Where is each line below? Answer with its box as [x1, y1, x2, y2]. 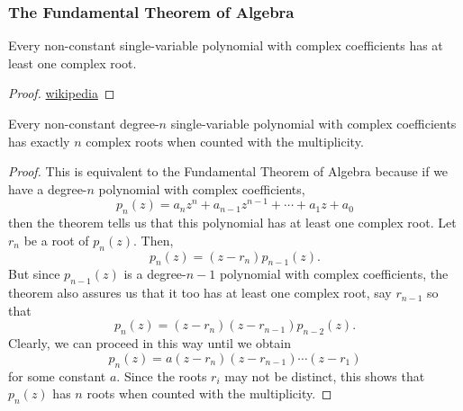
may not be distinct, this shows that [224, 366, 425, 385]
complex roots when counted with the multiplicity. [86, 131, 364, 150]
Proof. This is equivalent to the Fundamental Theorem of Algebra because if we [8, 162, 449, 181]
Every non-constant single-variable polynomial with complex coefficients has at [8, 36, 443, 55]
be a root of [23, 230, 89, 249]
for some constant [8, 366, 106, 385]
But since [8, 264, 60, 283]
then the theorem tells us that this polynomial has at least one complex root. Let [8, 213, 457, 232]
